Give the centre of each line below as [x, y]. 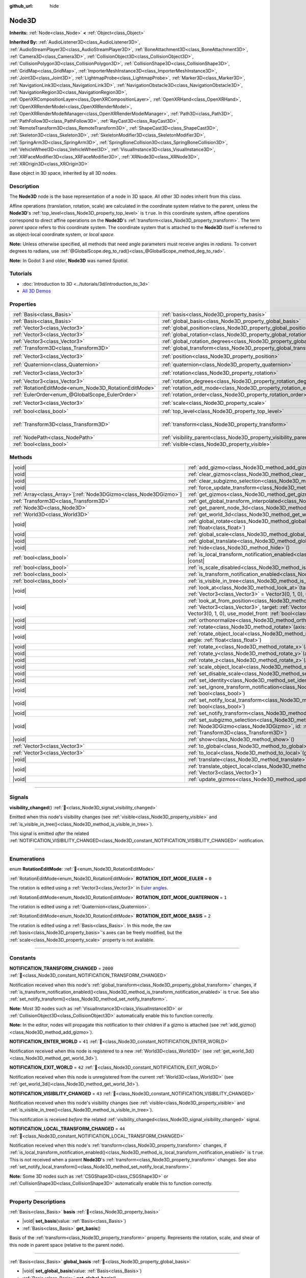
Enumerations [27, 859]
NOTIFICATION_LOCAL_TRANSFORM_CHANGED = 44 [67, 1129]
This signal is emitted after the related [49, 833]
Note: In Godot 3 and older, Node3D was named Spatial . [69, 260]
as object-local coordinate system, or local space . [62, 235]
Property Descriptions [37, 1201]
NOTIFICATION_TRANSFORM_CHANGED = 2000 [61, 968]
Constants [23, 958]
